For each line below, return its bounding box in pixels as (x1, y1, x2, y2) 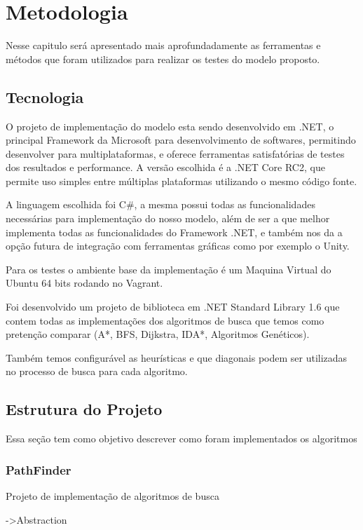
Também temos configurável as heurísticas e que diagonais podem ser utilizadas (6, 350, 348, 365)
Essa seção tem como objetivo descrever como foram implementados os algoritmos (6, 431, 357, 446)
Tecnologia (6, 86, 84, 107)
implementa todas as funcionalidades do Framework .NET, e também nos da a (6, 224, 343, 239)
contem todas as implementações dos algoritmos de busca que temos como (6, 313, 324, 327)
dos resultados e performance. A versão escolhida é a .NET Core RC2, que (6, 160, 325, 175)
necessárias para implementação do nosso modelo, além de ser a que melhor (6, 211, 330, 226)
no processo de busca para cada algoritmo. (6, 364, 188, 379)
